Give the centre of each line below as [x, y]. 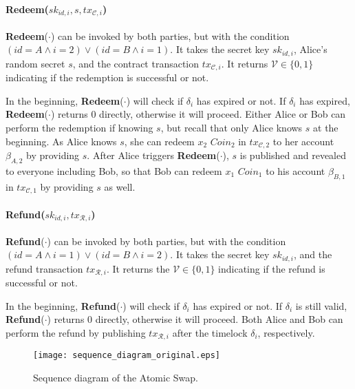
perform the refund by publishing [76, 332]
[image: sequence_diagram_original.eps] [127, 356]
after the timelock [210, 332]
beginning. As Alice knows [61, 141]
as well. [120, 186]
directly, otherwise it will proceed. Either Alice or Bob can [223, 114]
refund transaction [44, 268]
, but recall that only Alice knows [232, 127]
